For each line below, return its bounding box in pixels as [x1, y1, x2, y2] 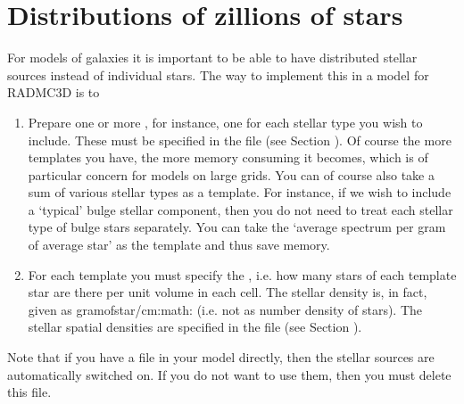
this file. [7, 383, 52, 401]
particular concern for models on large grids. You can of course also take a [28, 165, 435, 184]
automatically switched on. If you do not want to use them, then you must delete [7, 365, 452, 383]
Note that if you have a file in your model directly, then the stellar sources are [7, 348, 435, 367]
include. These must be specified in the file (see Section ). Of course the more [28, 130, 452, 149]
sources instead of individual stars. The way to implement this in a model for [7, 65, 429, 84]
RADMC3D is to [7, 83, 100, 102]
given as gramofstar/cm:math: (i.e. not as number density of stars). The [28, 300, 423, 318]
